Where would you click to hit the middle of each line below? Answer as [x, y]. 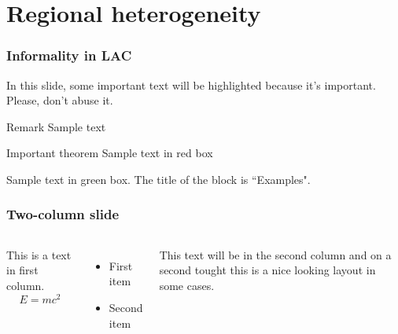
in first [22, 270]
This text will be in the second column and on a [275, 254]
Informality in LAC [69, 55]
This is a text [39, 254]
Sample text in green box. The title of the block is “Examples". [158, 179]
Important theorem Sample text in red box [110, 153]
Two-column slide [63, 214]
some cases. [187, 285]
